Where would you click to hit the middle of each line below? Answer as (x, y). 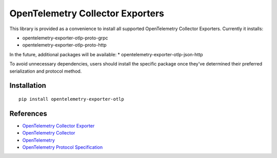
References (28, 113)
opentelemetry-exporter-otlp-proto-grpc (65, 38)
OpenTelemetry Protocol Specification (62, 147)
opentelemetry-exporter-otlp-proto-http (65, 45)
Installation (28, 86)
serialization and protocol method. (46, 71)
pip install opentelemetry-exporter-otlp (71, 99)
